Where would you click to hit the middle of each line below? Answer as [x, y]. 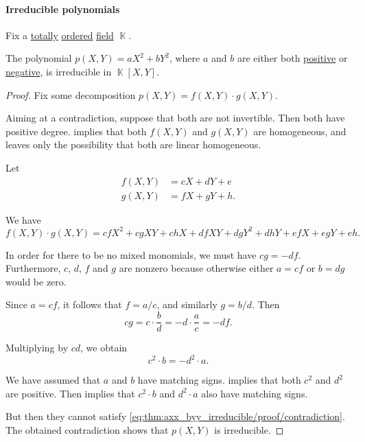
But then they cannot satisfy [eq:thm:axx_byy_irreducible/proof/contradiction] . [175, 416]
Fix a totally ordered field [60, 35]
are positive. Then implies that [70, 393]
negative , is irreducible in [59, 71]
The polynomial [39, 58]
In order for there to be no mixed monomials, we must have [131, 254]
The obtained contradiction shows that [87, 430]
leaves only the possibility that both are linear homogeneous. [133, 144]
